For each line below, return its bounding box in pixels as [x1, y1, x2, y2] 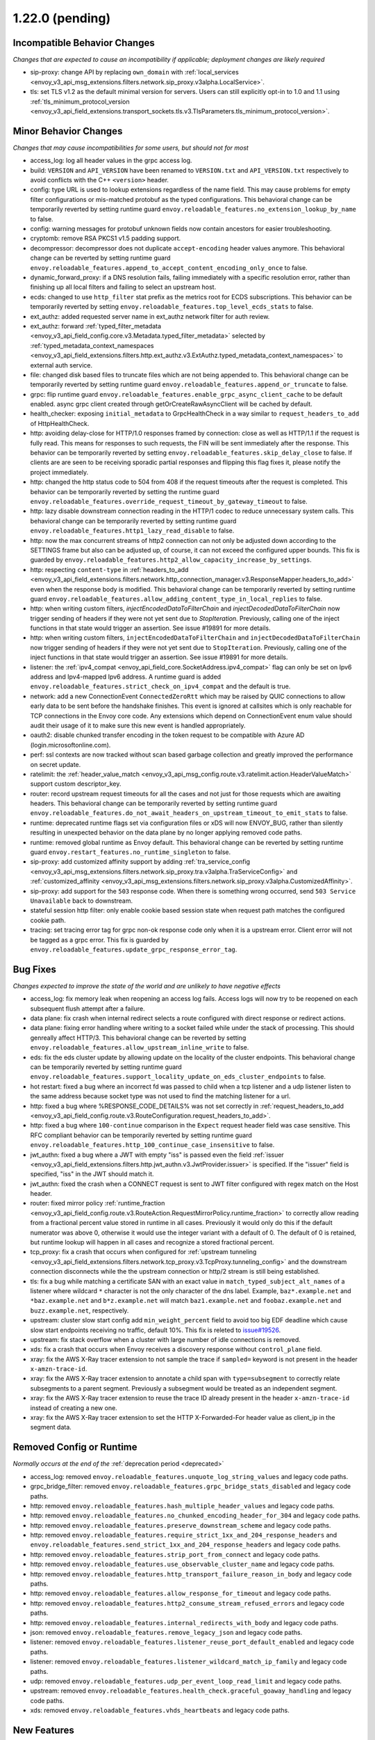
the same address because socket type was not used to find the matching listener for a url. [30, 1092, 291, 1100]
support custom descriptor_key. [30, 780, 122, 788]
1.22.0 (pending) [12, 10, 111, 26]
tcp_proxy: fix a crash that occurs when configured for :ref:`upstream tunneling [30, 1248, 257, 1256]
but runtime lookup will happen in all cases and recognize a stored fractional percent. [30, 1238, 274, 1247]
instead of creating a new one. [30, 1403, 117, 1412]
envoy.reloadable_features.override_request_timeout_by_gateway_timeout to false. [30, 497, 308, 505]
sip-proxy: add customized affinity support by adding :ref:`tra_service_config [30, 857, 250, 866]
